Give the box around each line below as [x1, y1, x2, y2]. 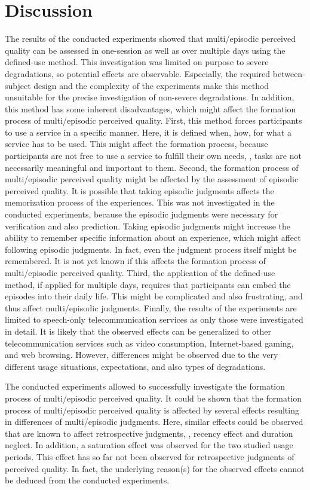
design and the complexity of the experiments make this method [33, 79, 269, 91]
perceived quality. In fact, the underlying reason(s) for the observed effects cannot [5, 462, 305, 474]
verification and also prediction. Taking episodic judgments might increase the [5, 219, 291, 232]
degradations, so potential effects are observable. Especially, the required [5, 67, 271, 79]
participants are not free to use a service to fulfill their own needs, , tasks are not [5, 149, 302, 162]
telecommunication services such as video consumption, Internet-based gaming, [5, 336, 294, 349]
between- [272, 67, 305, 79]
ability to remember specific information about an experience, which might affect [5, 231, 301, 244]
